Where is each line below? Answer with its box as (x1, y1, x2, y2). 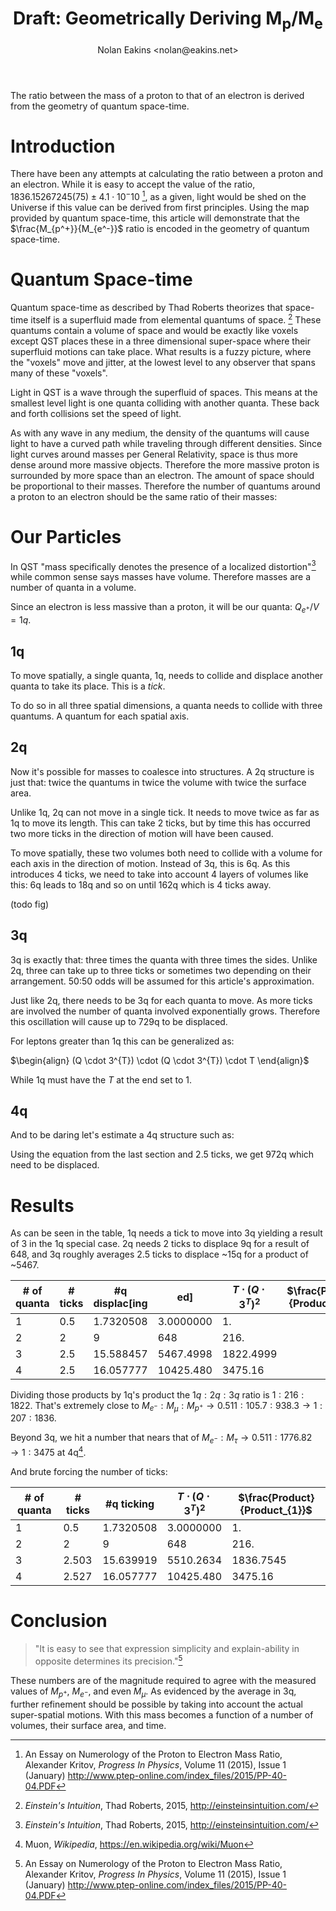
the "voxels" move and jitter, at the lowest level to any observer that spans (10, 356, 316, 368)
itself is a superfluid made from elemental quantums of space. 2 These (30, 312, 322, 326)
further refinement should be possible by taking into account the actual (10, 1698, 303, 1710)
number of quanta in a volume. (10, 582, 137, 594)
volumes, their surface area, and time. (10, 1719, 167, 1731)
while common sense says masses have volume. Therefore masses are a (10, 571, 312, 583)
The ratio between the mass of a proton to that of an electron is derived (10, 89, 305, 101)
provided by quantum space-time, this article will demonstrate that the (10, 212, 300, 224)
